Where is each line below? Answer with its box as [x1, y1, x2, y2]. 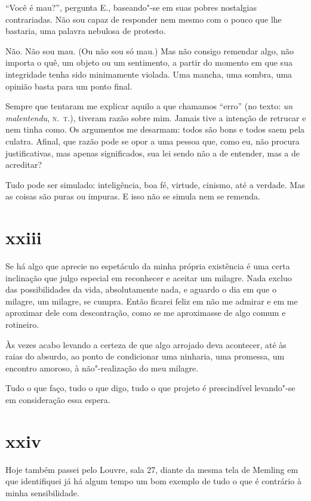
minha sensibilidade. [5, 486, 79, 499]
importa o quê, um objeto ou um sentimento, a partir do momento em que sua [5, 56, 292, 69]
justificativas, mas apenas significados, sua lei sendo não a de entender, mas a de [5, 146, 300, 159]
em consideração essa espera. [5, 393, 110, 405]
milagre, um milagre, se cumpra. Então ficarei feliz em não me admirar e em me [5, 294, 298, 307]
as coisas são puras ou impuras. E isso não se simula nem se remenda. [5, 190, 260, 202]
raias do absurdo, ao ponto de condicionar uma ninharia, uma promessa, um [5, 350, 285, 362]
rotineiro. [5, 318, 39, 330]
